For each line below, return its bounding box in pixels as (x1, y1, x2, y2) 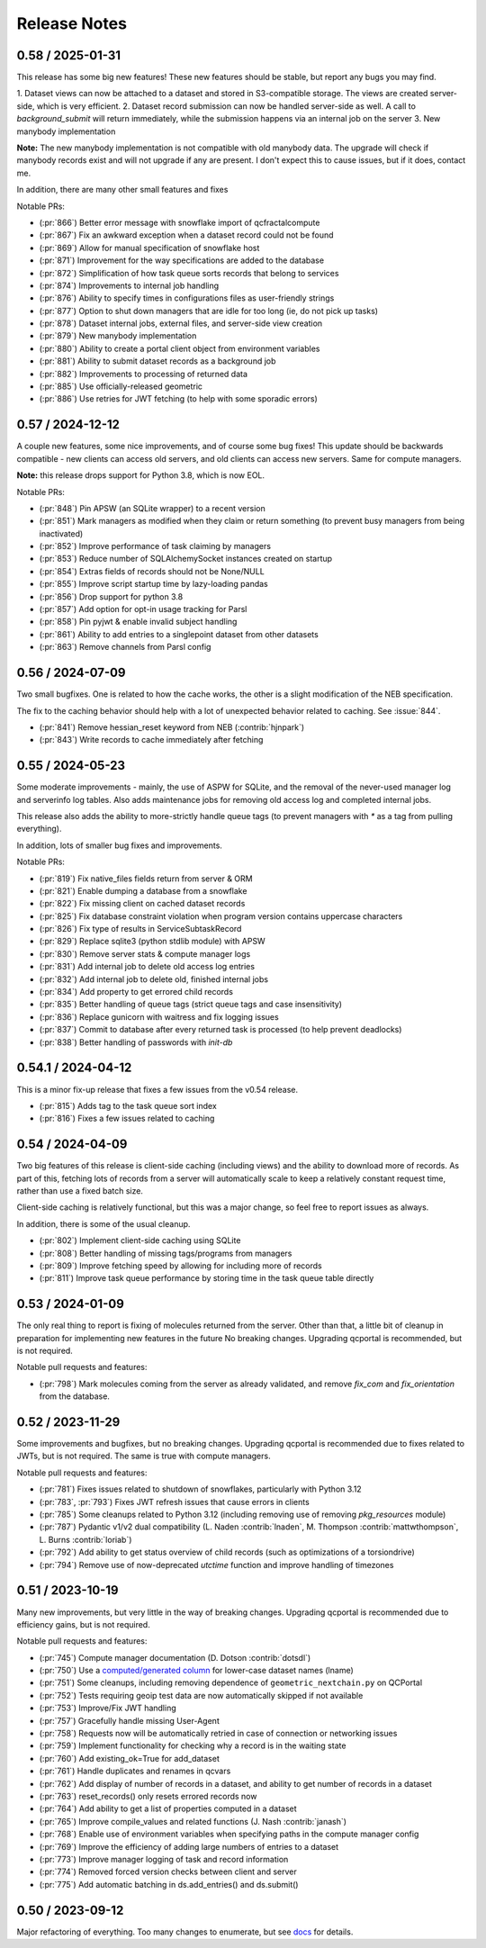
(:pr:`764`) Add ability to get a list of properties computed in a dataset (39, 1803, 297, 1814)
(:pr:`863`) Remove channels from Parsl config (39, 642, 211, 653)
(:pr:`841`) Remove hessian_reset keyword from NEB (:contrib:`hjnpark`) (39, 721, 305, 733)
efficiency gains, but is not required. (16, 1619, 150, 1629)
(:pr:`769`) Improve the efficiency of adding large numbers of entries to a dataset (39, 1841, 339, 1852)
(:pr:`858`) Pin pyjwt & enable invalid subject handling (39, 617, 238, 627)
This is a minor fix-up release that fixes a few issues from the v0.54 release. (16, 1084, 299, 1095)
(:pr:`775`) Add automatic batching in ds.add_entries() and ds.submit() (39, 1879, 299, 1889)
